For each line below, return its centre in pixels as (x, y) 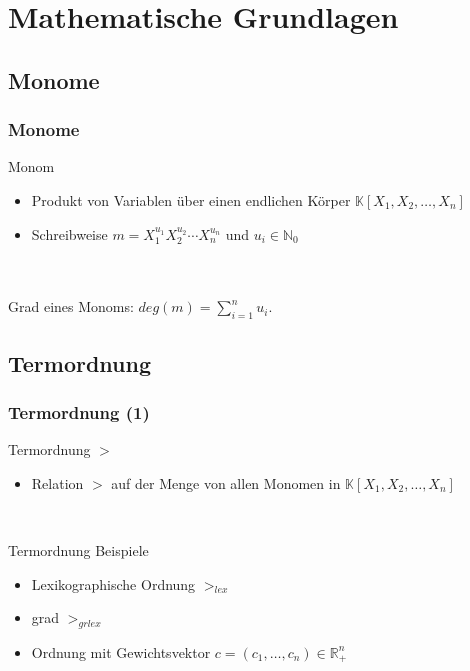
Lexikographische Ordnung (113, 583)
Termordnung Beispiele (78, 549)
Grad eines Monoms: (71, 306)
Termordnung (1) (79, 411)
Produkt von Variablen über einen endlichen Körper (191, 199)
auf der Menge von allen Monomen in (226, 482)
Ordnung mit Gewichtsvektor (121, 651)
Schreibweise (69, 233)
